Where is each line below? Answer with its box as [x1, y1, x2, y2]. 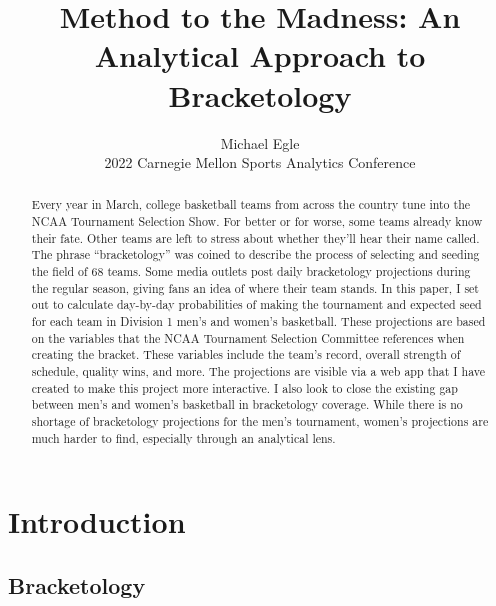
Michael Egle [220, 132, 300, 153]
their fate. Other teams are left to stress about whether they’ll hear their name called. [31, 229, 480, 246]
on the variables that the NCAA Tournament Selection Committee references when [31, 329, 465, 346]
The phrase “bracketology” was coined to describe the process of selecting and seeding [31, 246, 480, 263]
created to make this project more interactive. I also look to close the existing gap [31, 379, 458, 396]
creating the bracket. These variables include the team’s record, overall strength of [31, 346, 461, 363]
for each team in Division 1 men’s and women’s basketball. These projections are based [31, 313, 486, 330]
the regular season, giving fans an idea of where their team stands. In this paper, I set [31, 279, 479, 296]
